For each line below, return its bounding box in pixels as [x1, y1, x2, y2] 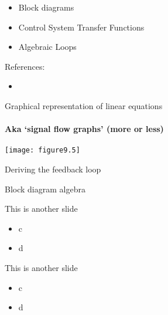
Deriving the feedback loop [5, 163, 101, 175]
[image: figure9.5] [5, 146, 80, 155]
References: [5, 60, 45, 72]
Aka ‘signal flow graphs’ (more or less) [5, 123, 164, 135]
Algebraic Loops [18, 40, 77, 53]
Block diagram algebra [5, 182, 85, 195]
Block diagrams [18, 1, 74, 13]
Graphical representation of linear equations [5, 99, 163, 111]
